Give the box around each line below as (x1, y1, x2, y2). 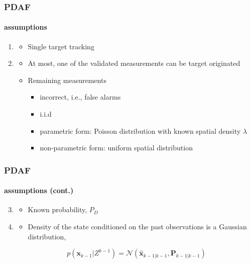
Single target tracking (28, 41, 94, 51)
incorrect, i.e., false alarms (40, 92, 121, 102)
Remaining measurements (28, 74, 106, 85)
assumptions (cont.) (4, 185, 74, 196)
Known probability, (28, 204, 87, 215)
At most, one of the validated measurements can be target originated (28, 58, 240, 68)
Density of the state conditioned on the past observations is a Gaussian (28, 221, 247, 232)
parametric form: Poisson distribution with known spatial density (40, 125, 241, 136)
